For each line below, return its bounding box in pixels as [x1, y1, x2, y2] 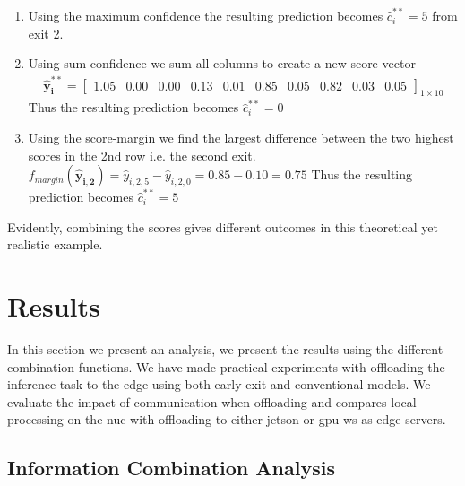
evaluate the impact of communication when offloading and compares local [7, 392, 417, 411]
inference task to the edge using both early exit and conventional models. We [7, 375, 431, 394]
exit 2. [28, 23, 64, 42]
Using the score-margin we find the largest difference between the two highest [28, 127, 454, 146]
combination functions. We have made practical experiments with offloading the [7, 357, 445, 376]
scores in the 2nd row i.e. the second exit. [28, 145, 256, 164]
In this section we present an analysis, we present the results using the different [7, 340, 443, 359]
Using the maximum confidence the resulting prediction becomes [28, 6, 383, 24]
